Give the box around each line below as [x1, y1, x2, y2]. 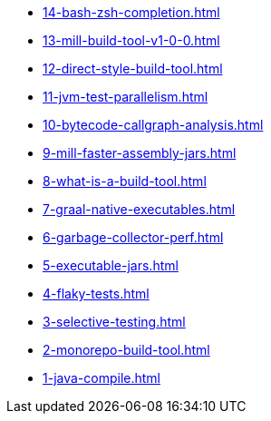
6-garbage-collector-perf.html [43, 230, 224, 245]
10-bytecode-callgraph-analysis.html [43, 117, 264, 132]
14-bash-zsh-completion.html [43, 5, 220, 20]
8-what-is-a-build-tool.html [43, 173, 207, 189]
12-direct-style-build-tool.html [43, 61, 223, 76]
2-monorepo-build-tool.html [43, 342, 210, 357]
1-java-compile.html [43, 370, 160, 386]
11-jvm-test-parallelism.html [43, 89, 208, 104]
